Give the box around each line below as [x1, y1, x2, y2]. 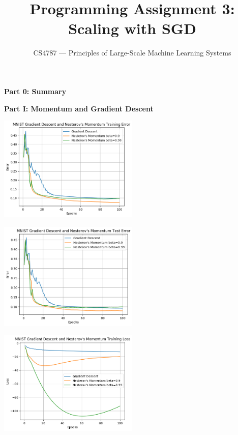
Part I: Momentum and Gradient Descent [4, 103, 154, 113]
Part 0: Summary [4, 85, 67, 96]
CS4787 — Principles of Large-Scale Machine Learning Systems [33, 47, 231, 58]
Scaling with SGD [68, 18, 196, 39]
